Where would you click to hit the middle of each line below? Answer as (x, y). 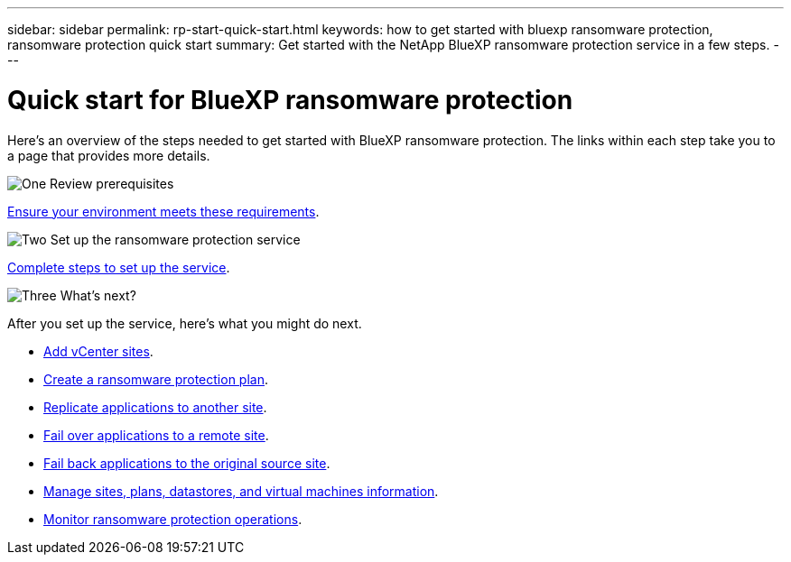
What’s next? (98, 295)
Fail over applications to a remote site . (156, 435)
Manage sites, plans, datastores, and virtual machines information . (241, 491)
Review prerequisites (112, 183)
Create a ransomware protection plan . (156, 379)
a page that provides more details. (109, 155)
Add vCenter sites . (98, 351)
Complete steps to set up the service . (119, 267)
